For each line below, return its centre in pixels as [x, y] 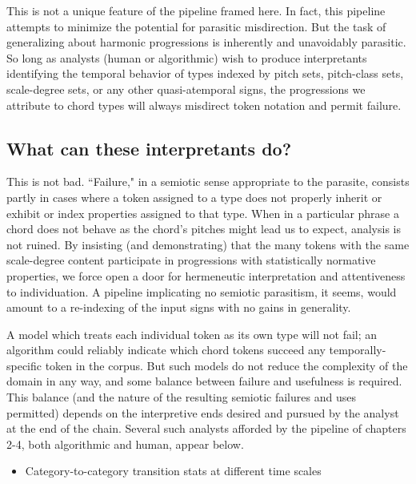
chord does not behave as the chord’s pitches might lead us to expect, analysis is [204, 229]
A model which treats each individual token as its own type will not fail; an [192, 334]
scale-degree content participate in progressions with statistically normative [191, 260]
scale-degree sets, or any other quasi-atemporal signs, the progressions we [186, 89]
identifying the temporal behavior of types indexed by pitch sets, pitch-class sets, [205, 73]
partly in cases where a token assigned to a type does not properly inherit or [194, 197]
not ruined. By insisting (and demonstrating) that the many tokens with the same [208, 244]
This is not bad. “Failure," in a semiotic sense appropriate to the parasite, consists [208, 181]
